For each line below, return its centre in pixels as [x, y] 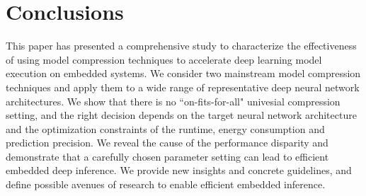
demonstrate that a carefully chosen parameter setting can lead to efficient [167, 156]
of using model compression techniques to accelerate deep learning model [164, 59]
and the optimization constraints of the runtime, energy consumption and [165, 128]
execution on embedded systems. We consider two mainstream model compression [183, 73]
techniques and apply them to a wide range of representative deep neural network [183, 87]
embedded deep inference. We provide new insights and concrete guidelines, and [179, 170]
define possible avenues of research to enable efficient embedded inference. [166, 184]
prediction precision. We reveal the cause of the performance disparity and [167, 143]
